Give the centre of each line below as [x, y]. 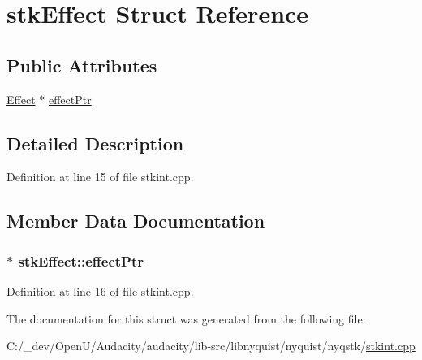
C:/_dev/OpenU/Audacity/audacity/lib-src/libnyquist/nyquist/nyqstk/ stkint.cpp [211, 346]
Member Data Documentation [136, 221]
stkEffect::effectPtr [81, 260]
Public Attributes [82, 65]
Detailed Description [95, 143]
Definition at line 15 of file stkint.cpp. [100, 177]
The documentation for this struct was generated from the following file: [186, 318]
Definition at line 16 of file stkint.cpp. [100, 291]
